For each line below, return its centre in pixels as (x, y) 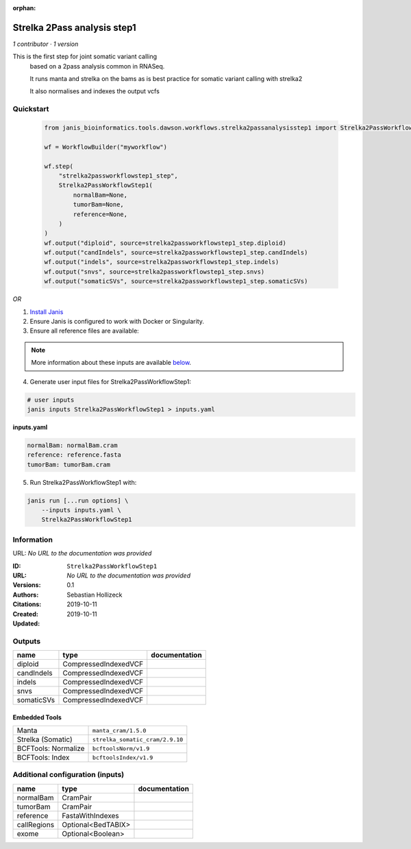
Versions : (27, 585)
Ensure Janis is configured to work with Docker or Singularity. (117, 322)
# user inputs (51, 400)
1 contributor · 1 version (46, 44)
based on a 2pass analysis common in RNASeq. (97, 66)
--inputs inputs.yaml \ (81, 510)
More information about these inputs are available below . (111, 363)
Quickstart (31, 109)
